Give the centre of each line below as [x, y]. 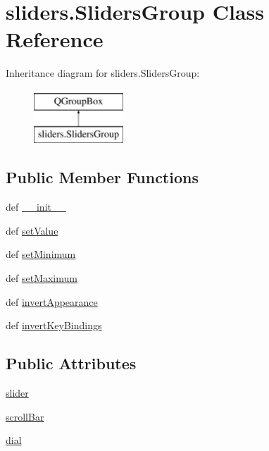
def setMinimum [41, 254]
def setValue [32, 230]
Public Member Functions [102, 177]
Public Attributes [71, 363]
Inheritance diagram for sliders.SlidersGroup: [103, 73]
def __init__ [36, 207]
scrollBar [25, 416]
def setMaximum [42, 278]
